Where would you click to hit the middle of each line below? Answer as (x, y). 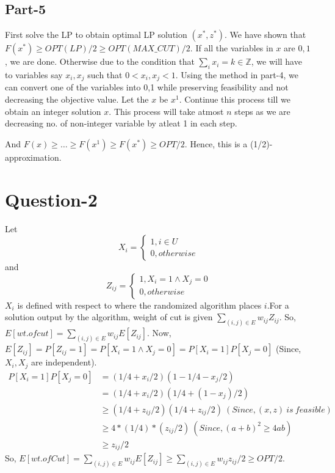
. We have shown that (265, 35)
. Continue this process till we (235, 99)
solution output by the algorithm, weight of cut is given (109, 317)
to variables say (34, 75)
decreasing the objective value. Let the (77, 99)
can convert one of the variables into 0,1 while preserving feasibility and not (147, 87)
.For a (278, 305)
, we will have (276, 61)
